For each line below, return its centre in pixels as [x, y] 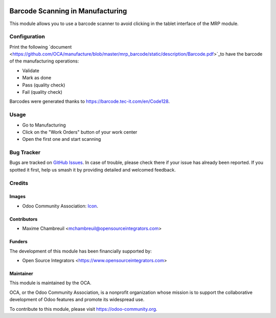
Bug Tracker [25, 153]
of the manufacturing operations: [44, 61]
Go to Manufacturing [44, 125]
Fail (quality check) [42, 92]
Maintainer [21, 273]
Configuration [27, 37]
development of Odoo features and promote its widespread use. [77, 300]
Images [17, 197]
